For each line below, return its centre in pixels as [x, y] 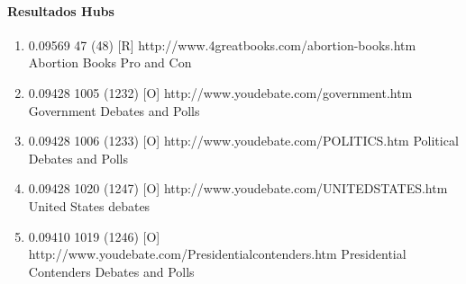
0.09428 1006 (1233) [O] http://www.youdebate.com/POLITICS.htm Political [243, 141]
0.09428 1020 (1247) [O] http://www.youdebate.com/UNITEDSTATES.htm [238, 188]
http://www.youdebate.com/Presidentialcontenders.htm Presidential [217, 254]
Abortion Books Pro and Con [110, 62]
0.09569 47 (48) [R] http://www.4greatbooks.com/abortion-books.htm [222, 44]
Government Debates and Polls [114, 110]
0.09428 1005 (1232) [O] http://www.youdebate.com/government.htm [220, 92]
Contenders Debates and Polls [111, 271]
